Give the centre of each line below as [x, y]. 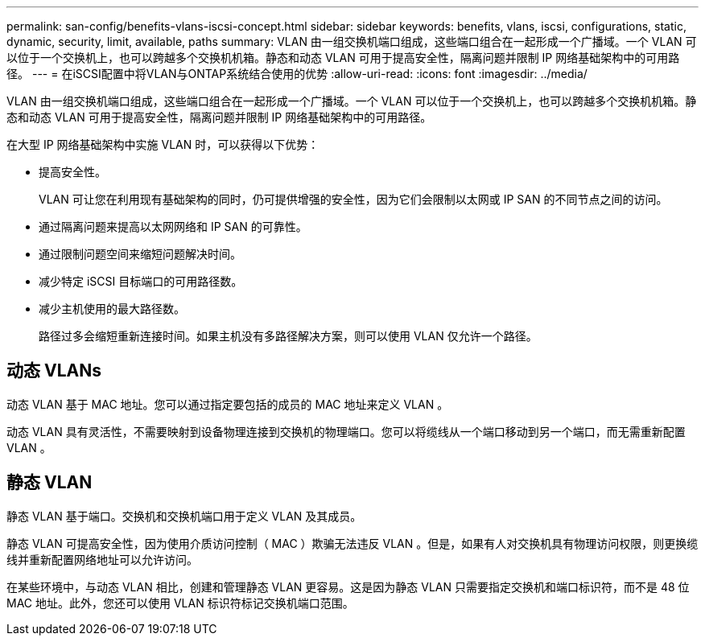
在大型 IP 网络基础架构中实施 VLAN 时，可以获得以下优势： [163, 144]
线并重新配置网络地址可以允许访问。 [102, 559]
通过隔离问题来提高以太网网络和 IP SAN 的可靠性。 [173, 226]
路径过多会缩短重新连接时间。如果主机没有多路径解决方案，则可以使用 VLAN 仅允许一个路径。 [288, 336]
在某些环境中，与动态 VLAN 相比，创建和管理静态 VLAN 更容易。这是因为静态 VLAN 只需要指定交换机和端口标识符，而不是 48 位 [348, 586]
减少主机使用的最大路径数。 [112, 309]
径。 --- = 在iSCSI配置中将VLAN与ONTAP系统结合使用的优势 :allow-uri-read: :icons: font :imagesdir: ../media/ [297, 74]
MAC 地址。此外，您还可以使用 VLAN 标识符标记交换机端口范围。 [180, 603]
